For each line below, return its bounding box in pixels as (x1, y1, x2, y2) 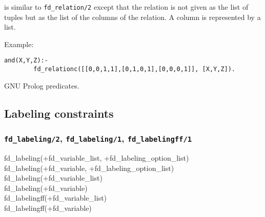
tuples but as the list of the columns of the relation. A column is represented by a (4, 11, 261, 22)
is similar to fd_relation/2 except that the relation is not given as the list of (4, 2, 249, 12)
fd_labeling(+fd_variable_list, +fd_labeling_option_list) (4, 152, 189, 163)
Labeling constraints (4, 105, 114, 121)
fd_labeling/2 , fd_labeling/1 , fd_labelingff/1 (4, 132, 192, 145)
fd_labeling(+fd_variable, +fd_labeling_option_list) (4, 162, 174, 173)
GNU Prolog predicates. (4, 80, 79, 91)
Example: (4, 38, 34, 49)
